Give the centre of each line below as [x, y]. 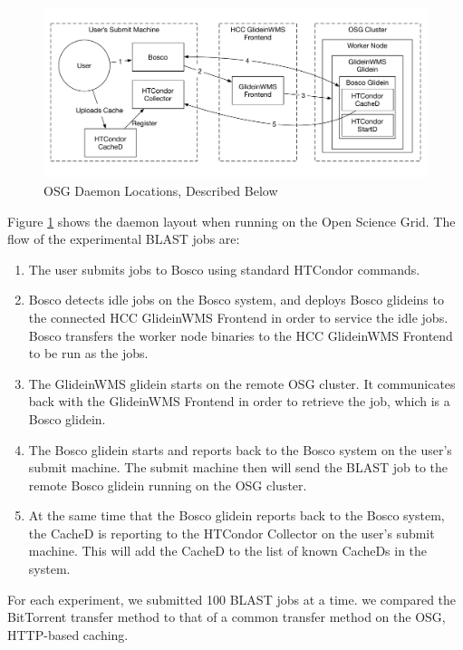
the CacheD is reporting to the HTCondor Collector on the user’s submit [231, 533]
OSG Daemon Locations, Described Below [161, 190]
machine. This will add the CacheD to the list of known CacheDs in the [228, 551]
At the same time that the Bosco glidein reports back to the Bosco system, [236, 515]
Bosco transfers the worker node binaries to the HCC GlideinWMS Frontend [241, 335]
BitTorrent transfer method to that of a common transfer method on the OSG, [227, 617]
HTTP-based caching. [68, 634]
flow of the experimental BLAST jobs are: [124, 239]
